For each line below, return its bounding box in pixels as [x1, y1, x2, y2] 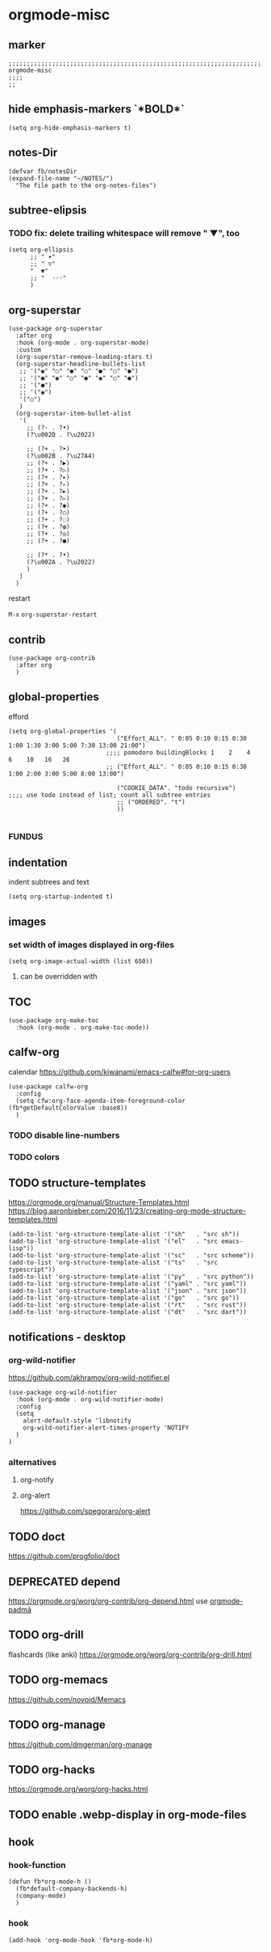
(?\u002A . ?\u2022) [26, 558, 95, 567]
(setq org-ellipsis [8, 246, 74, 254]
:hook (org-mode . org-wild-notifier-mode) [15, 1396, 164, 1404]
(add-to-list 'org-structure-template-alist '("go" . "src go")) [8, 1294, 240, 1303]
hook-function [8, 1860, 66, 1871]
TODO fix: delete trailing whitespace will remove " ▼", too [8, 227, 240, 239]
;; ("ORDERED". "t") [116, 798, 186, 806]
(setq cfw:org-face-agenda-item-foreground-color [15, 1096, 186, 1105]
